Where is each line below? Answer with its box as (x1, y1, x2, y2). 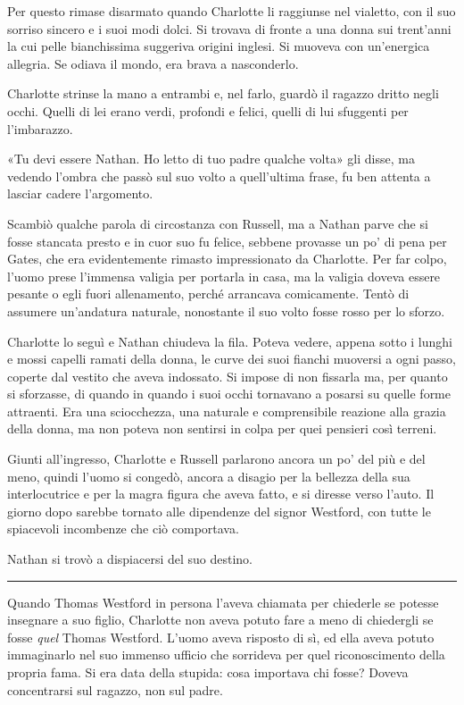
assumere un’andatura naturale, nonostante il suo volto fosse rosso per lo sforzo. (7, 301, 445, 320)
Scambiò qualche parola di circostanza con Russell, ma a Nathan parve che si (7, 214, 428, 232)
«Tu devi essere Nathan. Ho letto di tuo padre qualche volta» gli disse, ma (7, 149, 415, 168)
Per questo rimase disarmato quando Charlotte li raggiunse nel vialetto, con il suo (7, 2, 456, 20)
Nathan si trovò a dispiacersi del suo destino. (7, 550, 253, 568)
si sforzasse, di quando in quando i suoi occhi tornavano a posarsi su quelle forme (7, 384, 451, 403)
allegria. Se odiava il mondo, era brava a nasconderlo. (7, 54, 299, 72)
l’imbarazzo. (7, 119, 73, 138)
